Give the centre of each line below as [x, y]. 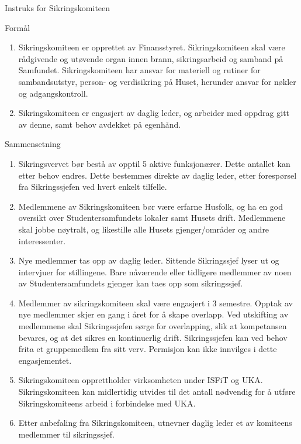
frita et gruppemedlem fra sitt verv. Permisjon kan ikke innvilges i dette [148, 349]
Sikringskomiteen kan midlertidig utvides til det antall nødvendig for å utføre [157, 392]
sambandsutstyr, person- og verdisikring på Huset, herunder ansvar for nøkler [157, 81]
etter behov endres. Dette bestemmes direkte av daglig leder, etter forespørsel [158, 175]
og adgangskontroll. [53, 93]
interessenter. [42, 240]
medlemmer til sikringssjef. [66, 434]
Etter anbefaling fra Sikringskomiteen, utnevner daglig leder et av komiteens [155, 423]
